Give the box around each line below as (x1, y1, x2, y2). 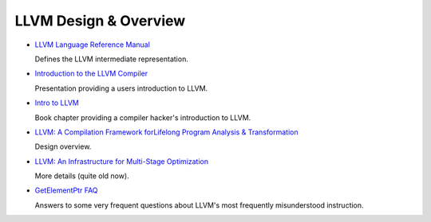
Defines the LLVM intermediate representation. (34, 54, 189, 64)
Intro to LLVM (34, 98, 79, 107)
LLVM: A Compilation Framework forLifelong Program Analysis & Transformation (34, 127, 299, 137)
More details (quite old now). (34, 171, 129, 181)
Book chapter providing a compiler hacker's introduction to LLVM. (34, 112, 251, 123)
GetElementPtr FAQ (34, 185, 99, 195)
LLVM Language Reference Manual (34, 40, 151, 49)
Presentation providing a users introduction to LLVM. (34, 84, 208, 93)
